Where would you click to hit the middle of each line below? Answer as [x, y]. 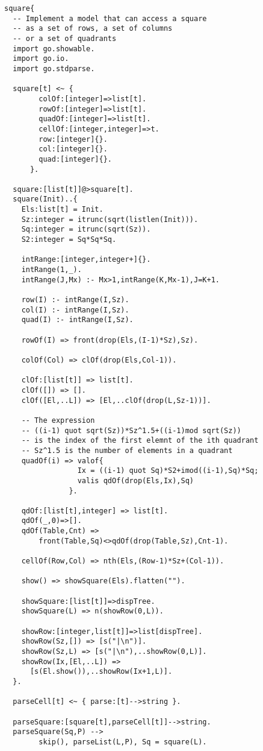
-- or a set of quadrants [65, 38]
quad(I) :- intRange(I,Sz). [77, 320]
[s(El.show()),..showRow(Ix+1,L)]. [101, 672]
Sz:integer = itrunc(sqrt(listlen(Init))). [110, 219]
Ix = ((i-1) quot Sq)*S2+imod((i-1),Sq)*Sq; [168, 471]
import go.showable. [54, 49]
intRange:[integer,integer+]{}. [86, 260]
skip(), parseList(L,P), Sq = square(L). [123, 742]
